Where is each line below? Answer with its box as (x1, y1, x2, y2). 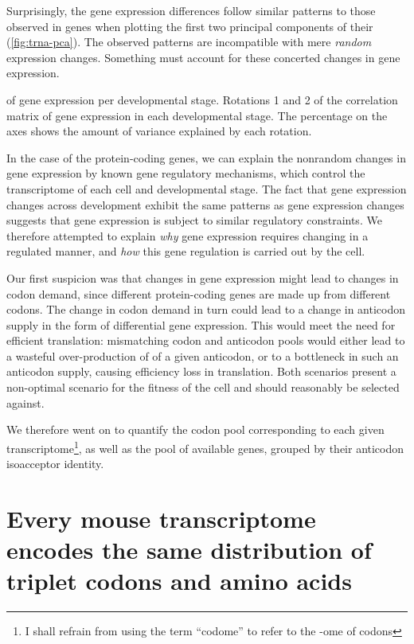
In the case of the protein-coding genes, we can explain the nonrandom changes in (6, 149, 406, 166)
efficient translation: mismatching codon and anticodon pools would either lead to (6, 332, 405, 349)
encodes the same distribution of (6, 533, 372, 566)
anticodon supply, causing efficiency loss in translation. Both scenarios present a (6, 363, 396, 380)
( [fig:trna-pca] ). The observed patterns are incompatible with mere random (6, 33, 372, 50)
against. (6, 394, 45, 411)
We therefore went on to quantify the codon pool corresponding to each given (6, 421, 385, 438)
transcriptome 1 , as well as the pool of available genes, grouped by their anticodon (6, 437, 404, 456)
